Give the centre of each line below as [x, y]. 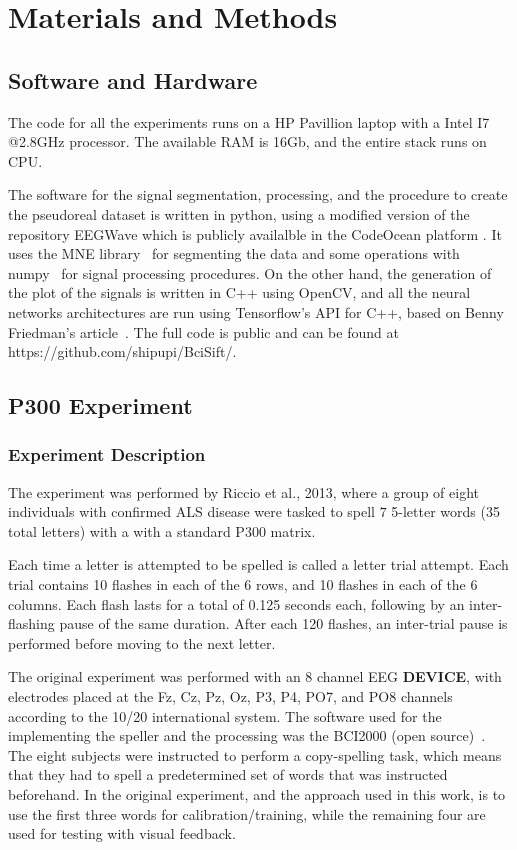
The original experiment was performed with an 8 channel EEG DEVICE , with [255, 676]
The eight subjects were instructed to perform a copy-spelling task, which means [255, 754]
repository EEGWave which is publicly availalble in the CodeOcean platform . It [255, 233]
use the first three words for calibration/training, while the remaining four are [247, 813]
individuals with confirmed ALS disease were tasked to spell [191, 511]
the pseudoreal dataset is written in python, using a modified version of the [239, 213]
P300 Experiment [100, 405]
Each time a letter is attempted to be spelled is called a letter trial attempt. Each [258, 564]
